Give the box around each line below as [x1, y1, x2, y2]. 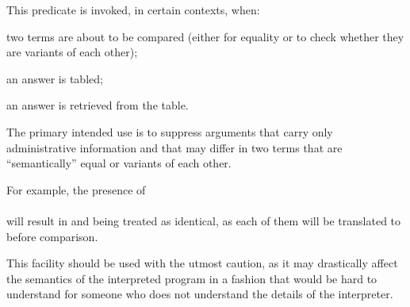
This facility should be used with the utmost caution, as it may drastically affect [6, 255, 398, 271]
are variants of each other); [6, 44, 138, 60]
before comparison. [6, 228, 98, 244]
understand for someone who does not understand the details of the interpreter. [6, 286, 393, 302]
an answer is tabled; [6, 70, 103, 86]
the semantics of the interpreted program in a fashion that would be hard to [6, 270, 377, 286]
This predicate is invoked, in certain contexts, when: [6, 2, 260, 17]
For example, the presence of [6, 181, 146, 198]
